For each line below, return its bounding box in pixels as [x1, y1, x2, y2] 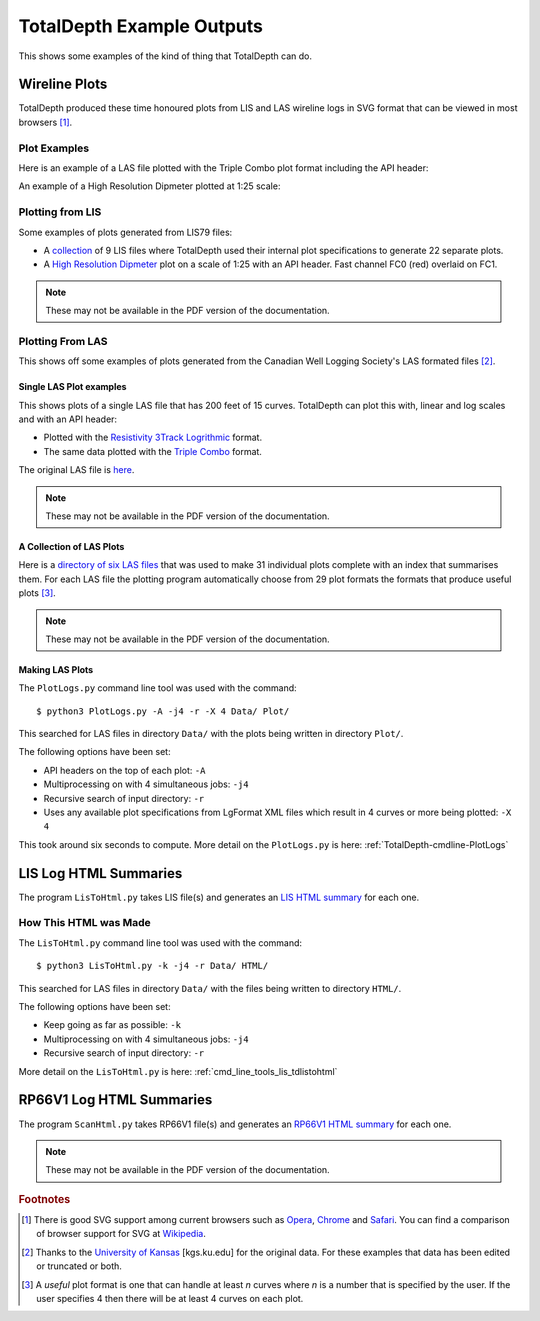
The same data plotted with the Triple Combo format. [43, 445, 262, 457]
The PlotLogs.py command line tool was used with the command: [18, 682, 297, 694]
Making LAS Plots [18, 663, 94, 675]
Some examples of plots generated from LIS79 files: [18, 226, 233, 238]
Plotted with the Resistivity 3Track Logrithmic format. [43, 431, 263, 444]
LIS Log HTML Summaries [18, 865, 183, 882]
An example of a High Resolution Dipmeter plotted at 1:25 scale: [18, 180, 281, 192]
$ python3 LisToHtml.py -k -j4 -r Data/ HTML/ [36, 960, 269, 972]
